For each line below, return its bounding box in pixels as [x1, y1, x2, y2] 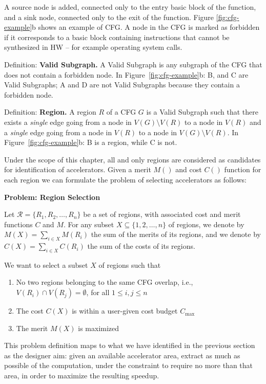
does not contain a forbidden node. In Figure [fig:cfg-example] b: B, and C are [4, 69, 249, 80]
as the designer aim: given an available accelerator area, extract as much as [4, 350, 240, 360]
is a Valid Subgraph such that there [146, 106, 258, 117]
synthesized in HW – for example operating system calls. [4, 42, 182, 52]
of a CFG [106, 106, 136, 117]
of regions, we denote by [168, 218, 244, 229]
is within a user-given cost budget [72, 305, 178, 316]
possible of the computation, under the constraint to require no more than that [4, 360, 253, 371]
